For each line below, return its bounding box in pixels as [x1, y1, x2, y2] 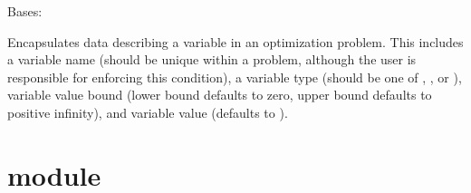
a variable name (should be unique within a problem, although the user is [7, 50, 417, 69]
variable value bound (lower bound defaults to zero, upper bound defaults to [7, 85, 432, 104]
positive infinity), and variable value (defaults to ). [7, 102, 288, 121]
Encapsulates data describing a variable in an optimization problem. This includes [7, 32, 464, 51]
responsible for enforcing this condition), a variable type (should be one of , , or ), [7, 67, 462, 86]
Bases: [7, 2, 43, 20]
